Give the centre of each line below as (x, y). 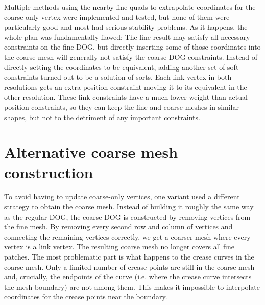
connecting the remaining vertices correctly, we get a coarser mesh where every (127, 236)
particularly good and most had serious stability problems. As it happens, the (126, 27)
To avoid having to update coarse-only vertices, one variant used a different (122, 196)
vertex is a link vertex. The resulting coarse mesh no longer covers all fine (119, 247)
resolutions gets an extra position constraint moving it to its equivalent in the (126, 87)
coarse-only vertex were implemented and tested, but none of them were (117, 17)
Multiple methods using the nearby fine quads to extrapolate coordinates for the (130, 7)
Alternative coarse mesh (91, 152)
